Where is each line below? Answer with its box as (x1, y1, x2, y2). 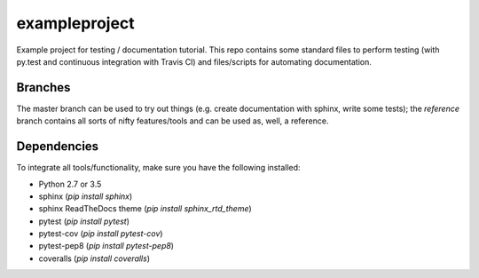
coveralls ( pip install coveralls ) (38, 253, 151, 264)
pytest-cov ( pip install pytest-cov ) (38, 228, 163, 239)
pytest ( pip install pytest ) (38, 216, 130, 226)
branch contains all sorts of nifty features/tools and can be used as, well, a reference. (16, 115, 329, 126)
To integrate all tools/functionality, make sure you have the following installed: (16, 163, 301, 173)
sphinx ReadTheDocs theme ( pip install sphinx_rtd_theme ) (38, 203, 252, 214)
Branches (16, 80, 71, 95)
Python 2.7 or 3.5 (38, 179, 102, 189)
